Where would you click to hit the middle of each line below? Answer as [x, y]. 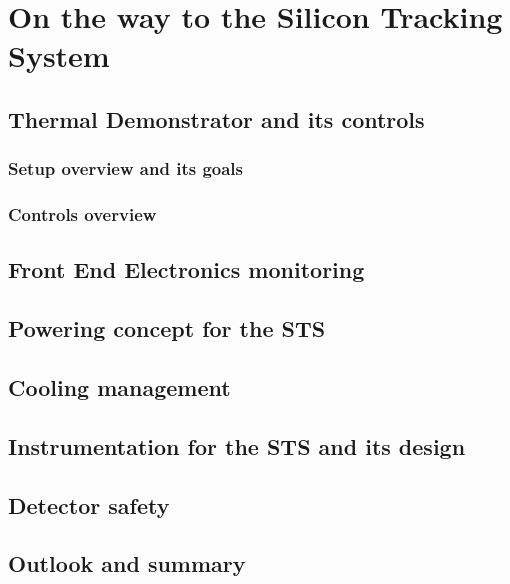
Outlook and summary [127, 563]
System [59, 55]
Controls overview [82, 214]
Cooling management [119, 386]
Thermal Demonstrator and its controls [216, 118]
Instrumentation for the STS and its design [237, 445]
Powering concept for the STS [167, 328]
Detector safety [89, 504]
